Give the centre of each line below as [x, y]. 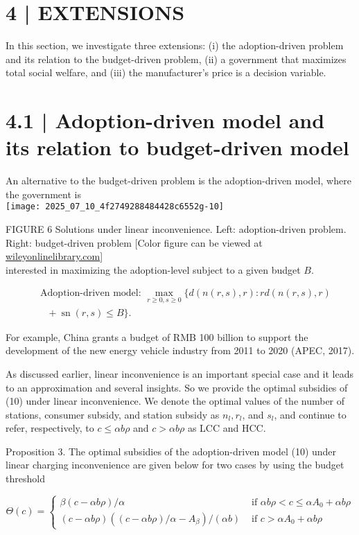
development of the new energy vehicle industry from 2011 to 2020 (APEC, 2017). [180, 350]
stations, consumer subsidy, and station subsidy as [113, 414]
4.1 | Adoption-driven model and [165, 120]
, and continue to [310, 414]
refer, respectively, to [50, 428]
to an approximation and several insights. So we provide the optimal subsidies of [177, 387]
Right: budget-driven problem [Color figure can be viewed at [134, 242]
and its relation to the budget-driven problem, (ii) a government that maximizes [176, 59]
